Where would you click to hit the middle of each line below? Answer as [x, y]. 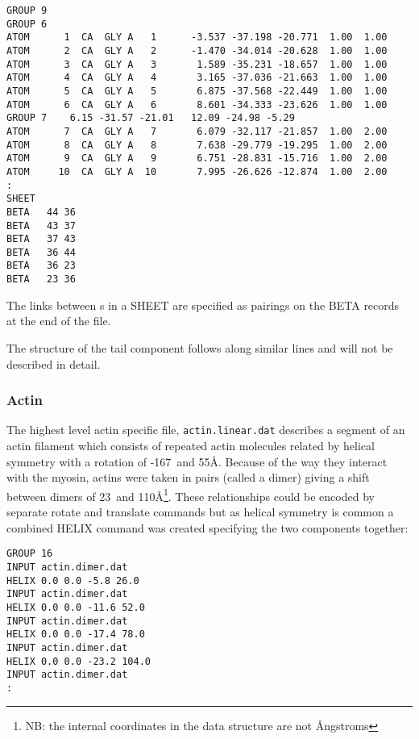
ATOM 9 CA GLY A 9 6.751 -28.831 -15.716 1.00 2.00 [197, 159]
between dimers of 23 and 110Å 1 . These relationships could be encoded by [191, 495]
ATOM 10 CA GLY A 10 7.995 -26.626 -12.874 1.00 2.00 [197, 171]
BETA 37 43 [41, 239]
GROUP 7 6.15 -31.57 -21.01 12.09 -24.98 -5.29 [151, 118]
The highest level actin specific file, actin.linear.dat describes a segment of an [206, 430]
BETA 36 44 [41, 252]
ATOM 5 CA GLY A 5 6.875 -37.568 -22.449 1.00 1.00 [197, 91]
